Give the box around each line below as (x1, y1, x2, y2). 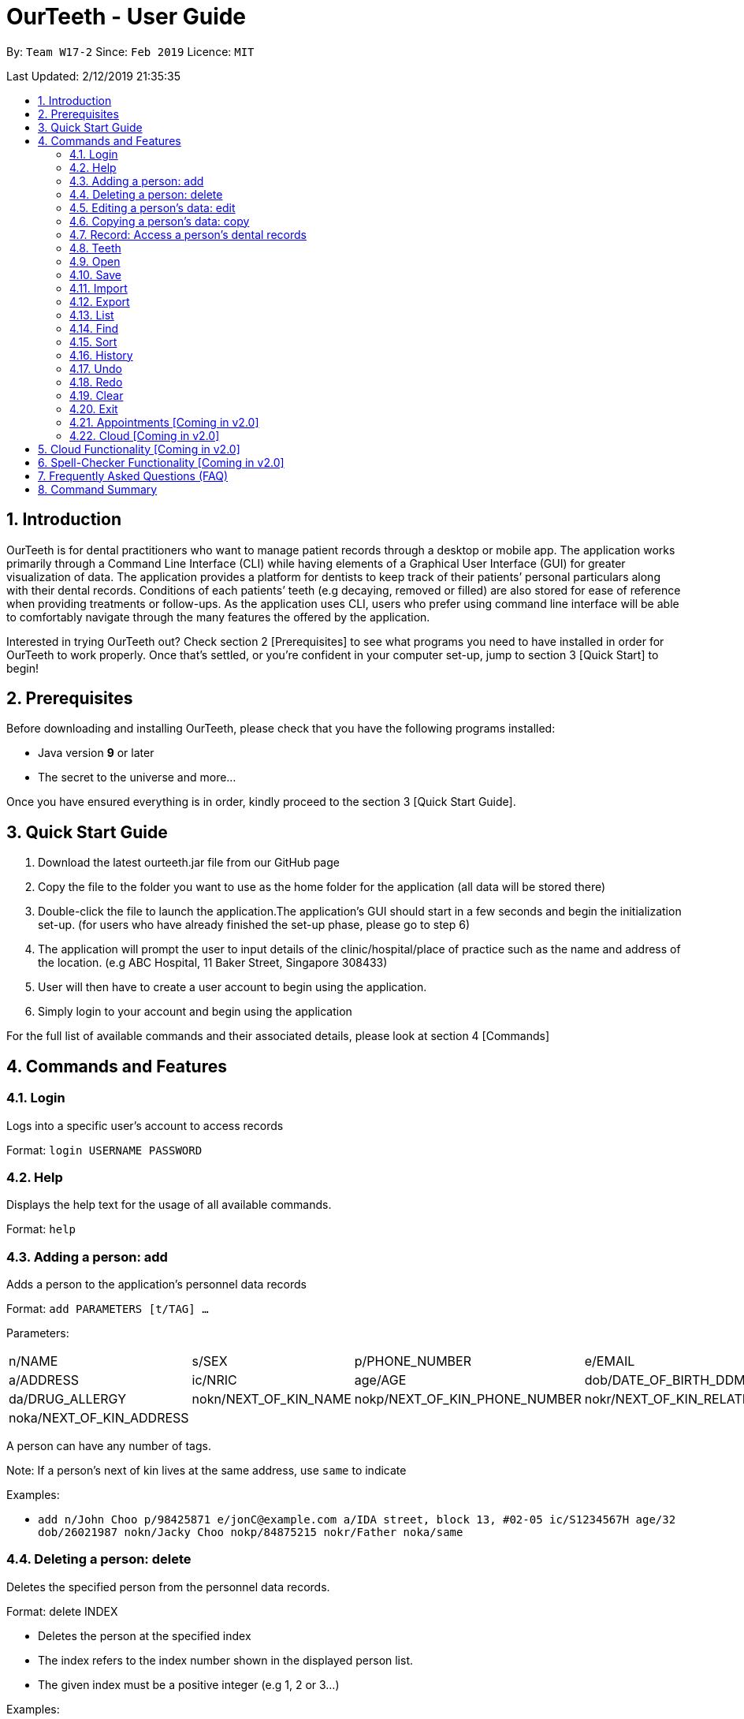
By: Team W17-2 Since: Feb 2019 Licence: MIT (6, 44, 255, 58)
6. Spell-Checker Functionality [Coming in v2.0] (38, 455, 285, 469)
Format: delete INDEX (6, 1604, 118, 1618)
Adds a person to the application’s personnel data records (6, 1277, 307, 1291)
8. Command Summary (38, 482, 158, 496)
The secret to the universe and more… (38, 770, 236, 785)
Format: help (6, 1222, 76, 1236)
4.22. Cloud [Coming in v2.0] (69, 428, 220, 442)
